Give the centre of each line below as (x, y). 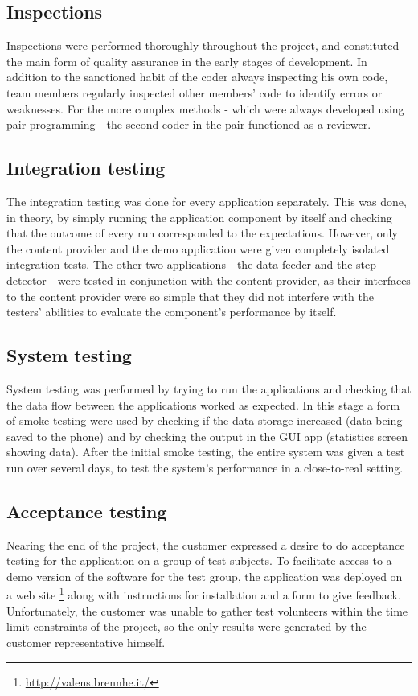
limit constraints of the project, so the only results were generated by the (186, 626)
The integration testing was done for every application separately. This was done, (207, 201)
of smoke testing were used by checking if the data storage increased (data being (205, 420)
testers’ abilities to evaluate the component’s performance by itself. (172, 312)
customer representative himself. (86, 642)
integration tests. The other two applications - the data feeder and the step (192, 264)
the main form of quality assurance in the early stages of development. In (187, 61)
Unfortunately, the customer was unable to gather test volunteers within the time (207, 610)
